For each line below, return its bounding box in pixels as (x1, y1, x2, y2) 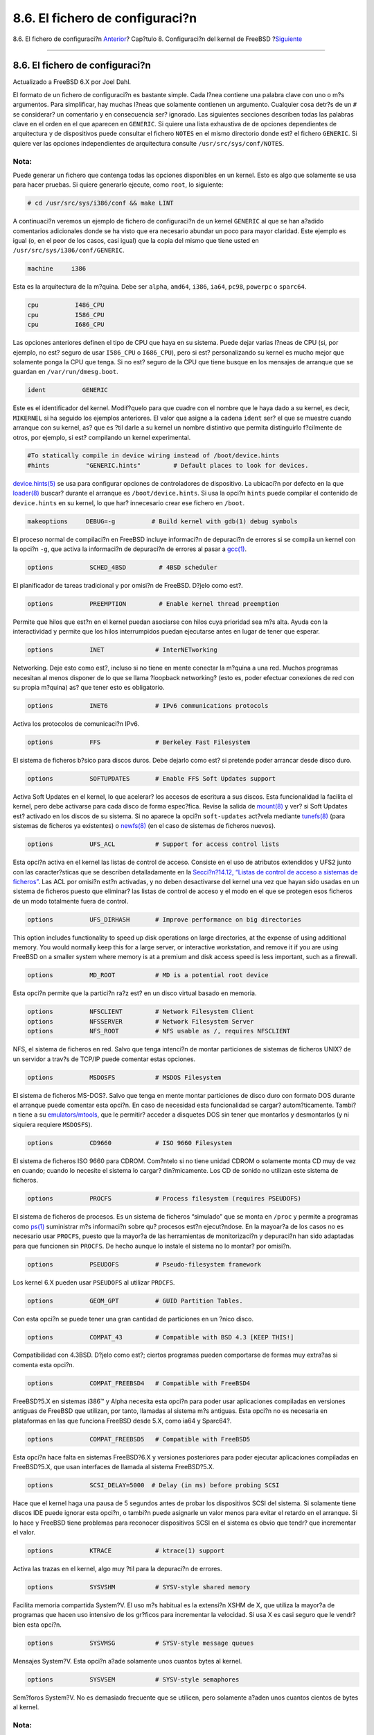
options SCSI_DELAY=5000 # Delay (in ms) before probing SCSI (27, 1481, 280, 1489)
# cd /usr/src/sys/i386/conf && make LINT (27, 199, 174, 208)
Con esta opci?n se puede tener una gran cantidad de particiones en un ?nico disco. (12, 1314, 254, 1323)
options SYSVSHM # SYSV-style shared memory (27, 1583, 251, 1591)
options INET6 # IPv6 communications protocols (27, 702, 269, 710)
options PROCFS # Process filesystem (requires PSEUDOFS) (27, 1194, 301, 1203)
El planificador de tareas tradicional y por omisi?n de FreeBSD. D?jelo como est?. (12, 581, 244, 589)
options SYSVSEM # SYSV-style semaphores (27, 1675, 240, 1683)
